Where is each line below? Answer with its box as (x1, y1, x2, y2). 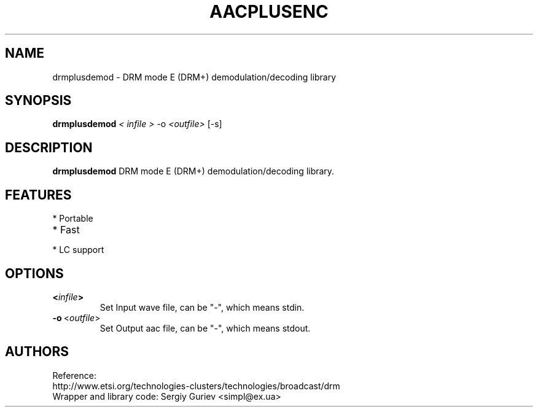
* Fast (52, 223, 80, 236)
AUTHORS (5, 344, 69, 360)
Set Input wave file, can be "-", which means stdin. (99, 301, 305, 313)
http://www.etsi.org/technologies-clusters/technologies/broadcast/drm (52, 380, 340, 391)
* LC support (52, 244, 104, 255)
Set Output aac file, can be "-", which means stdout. (99, 322, 311, 333)
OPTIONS (5, 265, 64, 281)
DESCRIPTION (5, 139, 93, 155)
